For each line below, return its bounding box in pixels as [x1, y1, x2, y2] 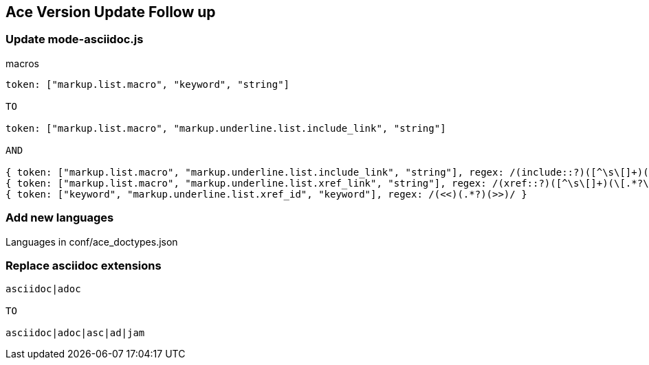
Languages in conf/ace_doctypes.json [5, 235, 178, 248]
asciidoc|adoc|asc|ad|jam [5, 327, 145, 339]
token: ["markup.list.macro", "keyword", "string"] [5, 78, 290, 90]
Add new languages [5, 211, 114, 225]
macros [5, 57, 39, 69]
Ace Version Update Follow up [5, 3, 216, 21]
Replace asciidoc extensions [5, 258, 162, 272]
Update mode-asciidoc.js [5, 32, 144, 47]
